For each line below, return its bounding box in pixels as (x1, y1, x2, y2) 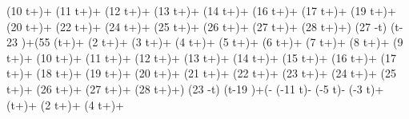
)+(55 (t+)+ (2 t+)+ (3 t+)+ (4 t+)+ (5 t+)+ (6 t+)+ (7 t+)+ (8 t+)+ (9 (21, 34, 403, 50)
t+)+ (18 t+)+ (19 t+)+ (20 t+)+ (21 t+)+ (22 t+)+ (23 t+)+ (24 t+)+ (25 (6, 65, 396, 81)
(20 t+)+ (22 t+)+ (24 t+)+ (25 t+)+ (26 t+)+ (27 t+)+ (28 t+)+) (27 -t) (6, 18, 387, 34)
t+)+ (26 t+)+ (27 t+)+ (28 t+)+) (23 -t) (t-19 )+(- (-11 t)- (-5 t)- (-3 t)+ (6, 80, 384, 97)
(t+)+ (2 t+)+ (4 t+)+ (6, 96, 125, 113)
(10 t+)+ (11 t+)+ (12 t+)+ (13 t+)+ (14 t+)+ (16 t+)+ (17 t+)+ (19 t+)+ (6, 2, 396, 18)
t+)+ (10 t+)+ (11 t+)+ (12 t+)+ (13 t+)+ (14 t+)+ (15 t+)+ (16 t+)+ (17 (6, 49, 396, 65)
